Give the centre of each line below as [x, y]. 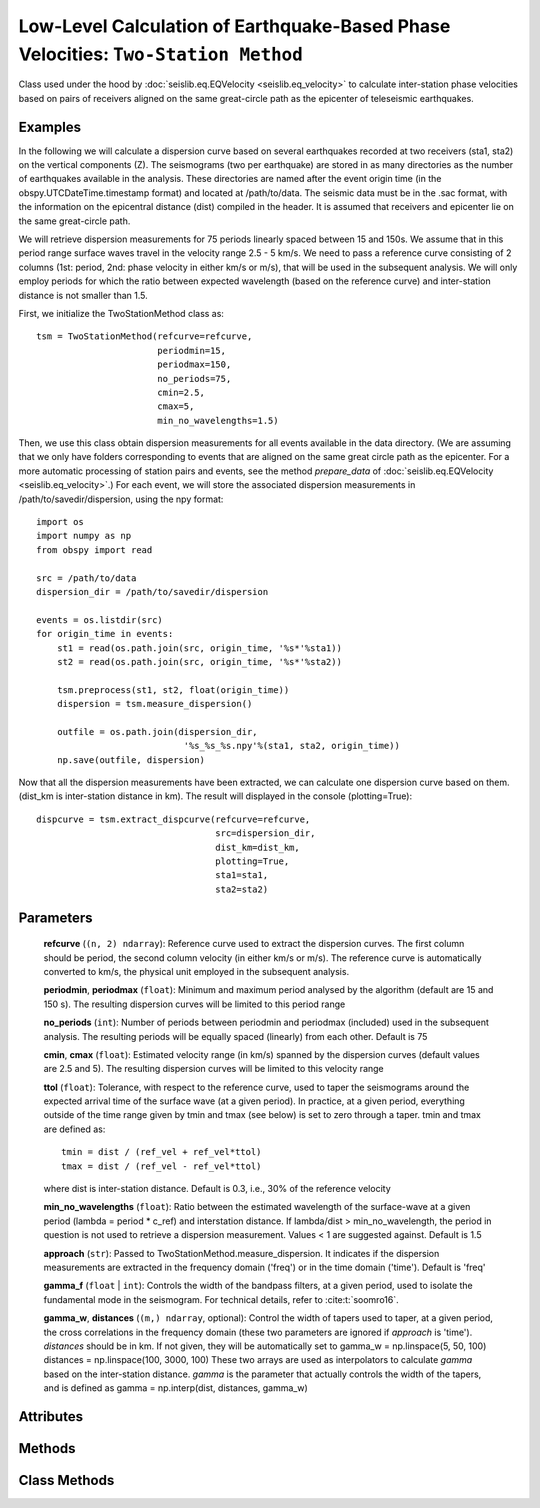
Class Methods [66, 1480]
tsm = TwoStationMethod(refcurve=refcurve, [144, 336]
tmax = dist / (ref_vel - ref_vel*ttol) [161, 1166]
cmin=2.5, [180, 392]
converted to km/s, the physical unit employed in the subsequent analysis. [196, 971]
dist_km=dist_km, [257, 847]
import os [60, 522]
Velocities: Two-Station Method [161, 54]
